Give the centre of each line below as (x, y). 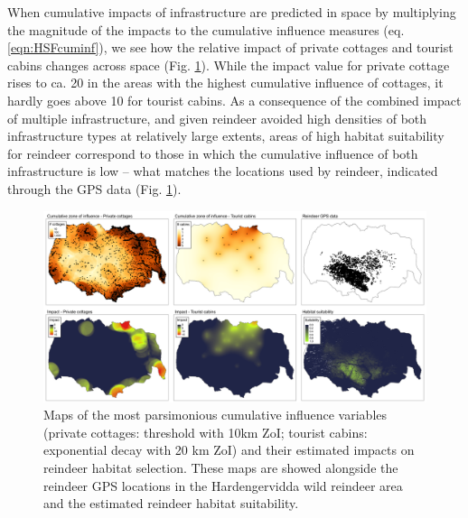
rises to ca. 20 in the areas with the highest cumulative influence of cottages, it (225, 83)
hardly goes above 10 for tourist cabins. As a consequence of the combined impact (234, 100)
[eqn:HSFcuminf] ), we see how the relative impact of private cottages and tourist (230, 47)
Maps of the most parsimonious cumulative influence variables (215, 415)
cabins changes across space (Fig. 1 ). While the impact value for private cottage (229, 65)
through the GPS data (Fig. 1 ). (94, 188)
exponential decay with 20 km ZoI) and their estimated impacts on (229, 450)
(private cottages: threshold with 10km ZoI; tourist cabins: (206, 432)
